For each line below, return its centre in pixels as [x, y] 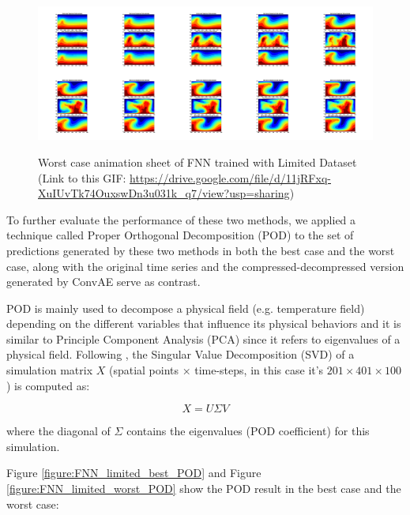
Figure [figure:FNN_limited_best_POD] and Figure [134, 473]
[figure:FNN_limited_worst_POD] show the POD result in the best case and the [204, 489]
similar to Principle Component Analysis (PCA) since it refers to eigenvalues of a [203, 338]
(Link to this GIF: [82, 177]
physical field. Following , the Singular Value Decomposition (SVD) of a [181, 354]
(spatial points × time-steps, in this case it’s [216, 370]
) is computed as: [48, 385]
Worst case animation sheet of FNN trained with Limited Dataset [197, 162]
